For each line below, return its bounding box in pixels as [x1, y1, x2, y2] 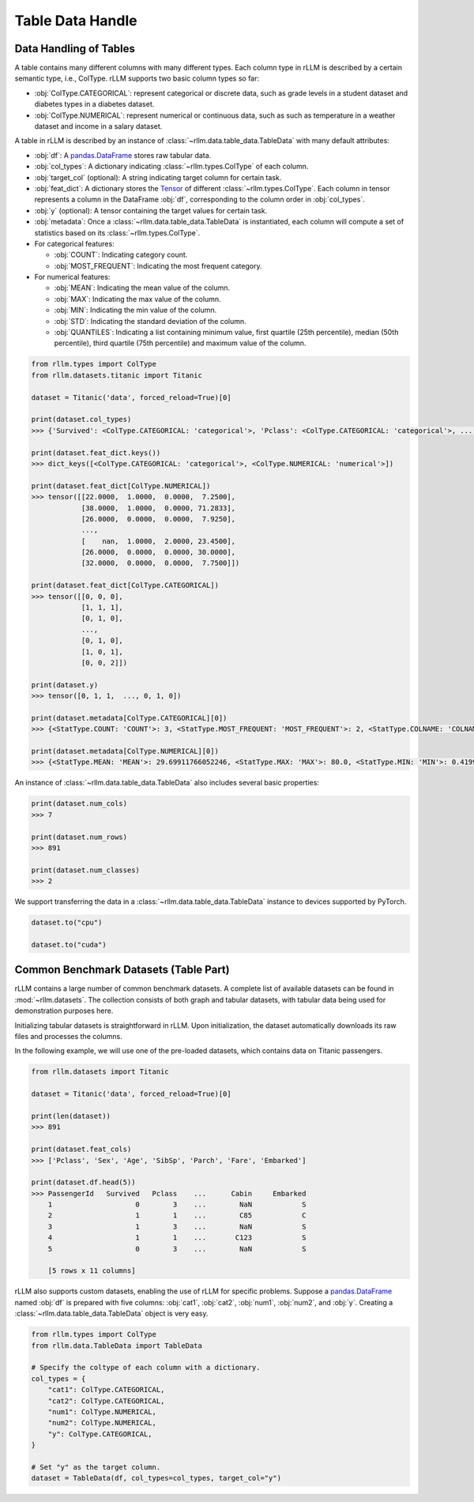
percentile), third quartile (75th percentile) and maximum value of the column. [54, 338, 307, 348]
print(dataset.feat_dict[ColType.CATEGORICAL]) [31, 581, 219, 590]
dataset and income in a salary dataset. [34, 122, 163, 131]
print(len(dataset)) [31, 1111, 111, 1120]
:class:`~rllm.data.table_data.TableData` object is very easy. [14, 1308, 209, 1319]
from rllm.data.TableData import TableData [31, 1341, 203, 1350]
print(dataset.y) [31, 680, 99, 689]
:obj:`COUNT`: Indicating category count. [54, 250, 188, 260]
